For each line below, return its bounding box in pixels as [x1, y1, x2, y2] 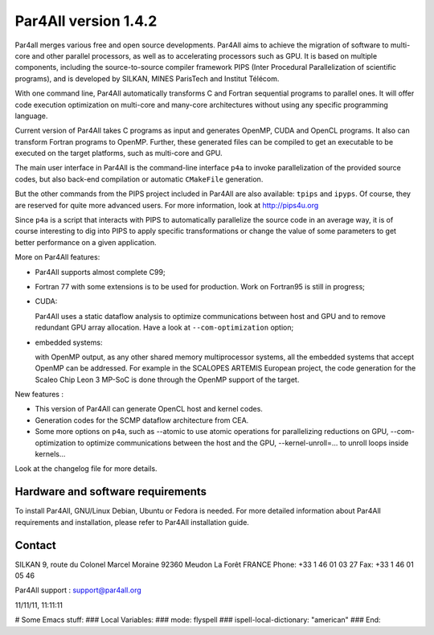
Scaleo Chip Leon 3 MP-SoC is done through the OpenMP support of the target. [35, 375, 300, 384]
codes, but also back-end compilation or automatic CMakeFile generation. [14, 174, 264, 184]
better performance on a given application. [14, 237, 157, 247]
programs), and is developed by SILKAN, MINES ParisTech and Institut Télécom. [14, 73, 280, 84]
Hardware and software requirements [14, 485, 207, 498]
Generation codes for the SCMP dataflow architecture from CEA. [35, 415, 249, 425]
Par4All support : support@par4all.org [14, 585, 142, 595]
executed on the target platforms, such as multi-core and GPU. [14, 149, 223, 158]
